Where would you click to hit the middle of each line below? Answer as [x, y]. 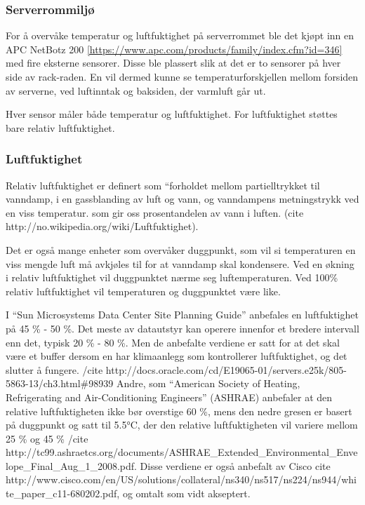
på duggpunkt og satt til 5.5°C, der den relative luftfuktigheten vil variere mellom [182, 425]
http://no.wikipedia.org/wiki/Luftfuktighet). [102, 226]
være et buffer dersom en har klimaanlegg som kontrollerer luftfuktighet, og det [177, 356]
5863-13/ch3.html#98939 [60, 383]
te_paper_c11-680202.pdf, [63, 493]
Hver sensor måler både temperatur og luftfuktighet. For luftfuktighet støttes [172, 114]
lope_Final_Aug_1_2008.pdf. [71, 465]
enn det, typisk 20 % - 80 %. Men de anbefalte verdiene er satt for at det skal [173, 342]
